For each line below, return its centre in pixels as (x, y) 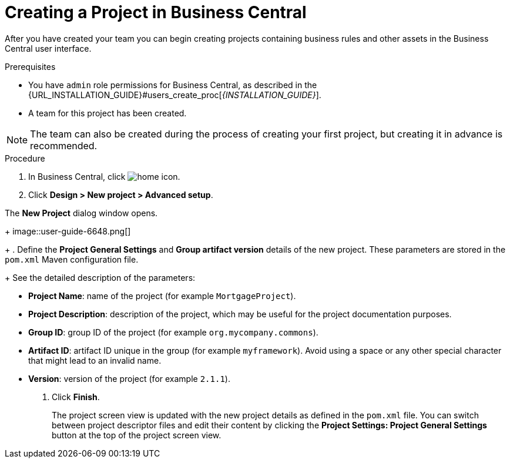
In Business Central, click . (104, 176)
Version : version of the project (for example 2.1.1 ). (129, 378)
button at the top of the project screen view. (137, 435)
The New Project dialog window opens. (81, 213)
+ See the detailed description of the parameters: (100, 277)
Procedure (25, 158)
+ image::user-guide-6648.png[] (68, 231)
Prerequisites (30, 66)
